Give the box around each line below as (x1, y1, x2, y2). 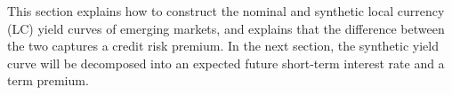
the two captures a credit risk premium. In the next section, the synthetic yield (7, 36, 439, 55)
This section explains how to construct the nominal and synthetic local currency (7, 2, 445, 20)
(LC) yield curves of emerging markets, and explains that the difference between (7, 19, 445, 37)
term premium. (7, 71, 89, 90)
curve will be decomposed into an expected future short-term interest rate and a (7, 53, 445, 72)
